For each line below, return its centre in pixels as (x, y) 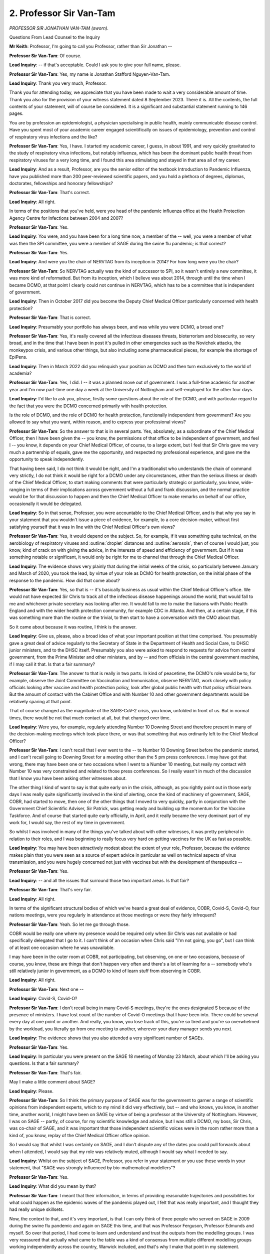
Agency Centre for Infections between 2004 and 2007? (66, 218)
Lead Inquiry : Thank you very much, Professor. (58, 83)
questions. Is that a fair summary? (44, 1063)
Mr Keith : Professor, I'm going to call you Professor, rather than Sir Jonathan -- (91, 46)
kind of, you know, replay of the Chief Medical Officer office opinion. (79, 1135)
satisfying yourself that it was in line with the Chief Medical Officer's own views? (92, 527)
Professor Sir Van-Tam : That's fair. (45, 1072)
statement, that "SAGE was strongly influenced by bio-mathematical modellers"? (92, 1168)
